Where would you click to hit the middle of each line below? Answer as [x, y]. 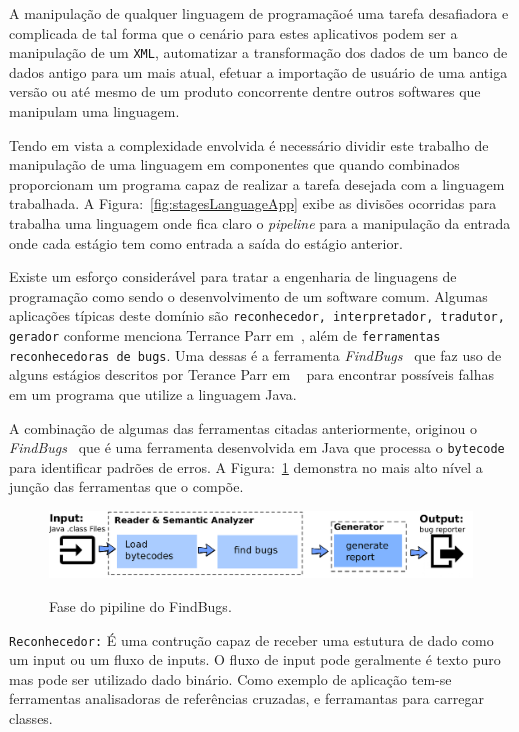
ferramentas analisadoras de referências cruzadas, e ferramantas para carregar [246, 698]
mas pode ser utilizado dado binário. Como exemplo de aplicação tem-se [230, 678]
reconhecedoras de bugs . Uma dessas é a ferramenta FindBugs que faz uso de [255, 354]
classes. [31, 718]
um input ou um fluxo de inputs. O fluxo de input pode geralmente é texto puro [255, 659]
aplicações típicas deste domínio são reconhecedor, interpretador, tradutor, [257, 315]
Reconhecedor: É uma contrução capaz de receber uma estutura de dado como [251, 639]
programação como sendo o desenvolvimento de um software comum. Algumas [248, 295]
